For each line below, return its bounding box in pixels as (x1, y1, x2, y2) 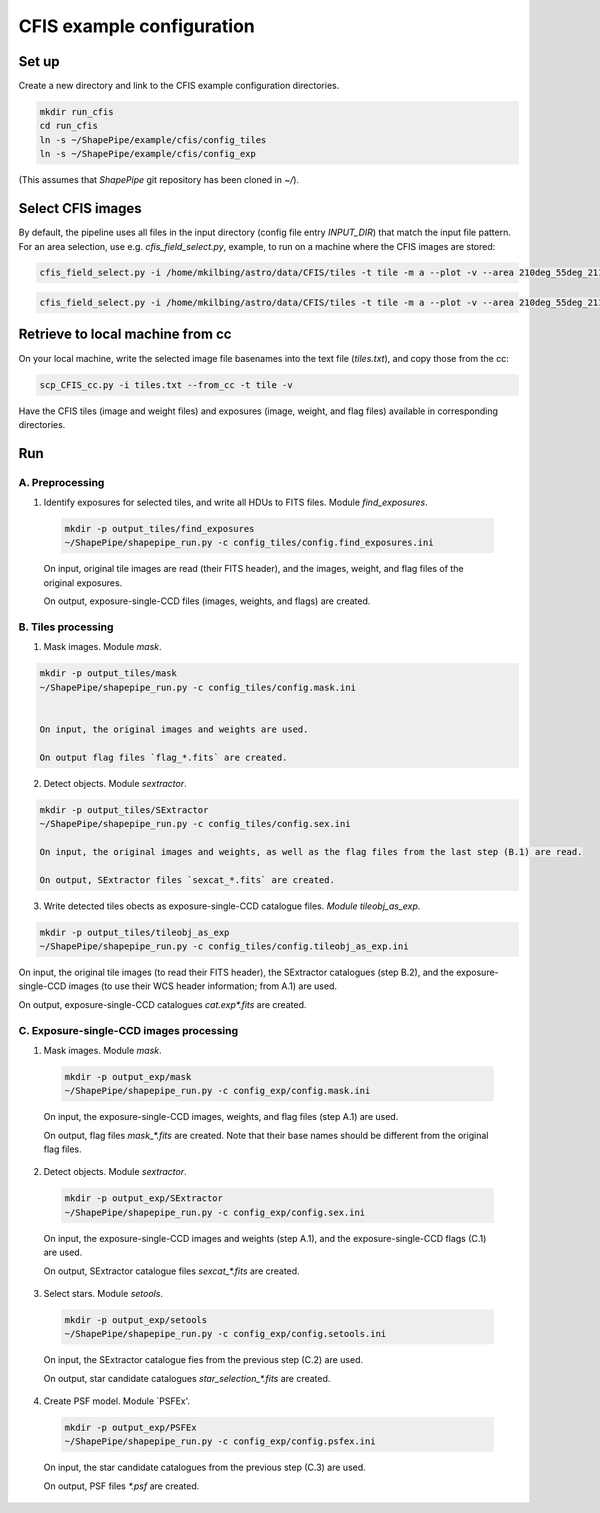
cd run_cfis (39, 120, 99, 132)
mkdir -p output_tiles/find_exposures (64, 523, 255, 535)
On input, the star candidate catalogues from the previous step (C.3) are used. (43, 1461, 367, 1474)
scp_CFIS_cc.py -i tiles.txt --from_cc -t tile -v (39, 379, 294, 390)
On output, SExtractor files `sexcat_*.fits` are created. (39, 874, 335, 885)
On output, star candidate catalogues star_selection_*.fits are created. (43, 1372, 331, 1384)
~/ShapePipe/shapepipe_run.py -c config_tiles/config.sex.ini (39, 818, 351, 830)
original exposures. (43, 576, 123, 589)
